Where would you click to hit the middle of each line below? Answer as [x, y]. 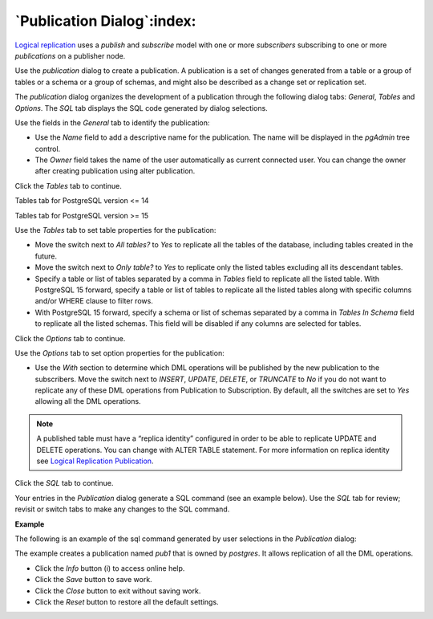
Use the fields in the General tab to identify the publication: [112, 122]
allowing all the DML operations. [88, 401]
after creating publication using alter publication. [115, 171]
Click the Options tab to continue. [70, 338]
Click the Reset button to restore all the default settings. [127, 601]
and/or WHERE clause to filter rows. [94, 301]
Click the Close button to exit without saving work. [118, 591]
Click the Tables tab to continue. [68, 185]
